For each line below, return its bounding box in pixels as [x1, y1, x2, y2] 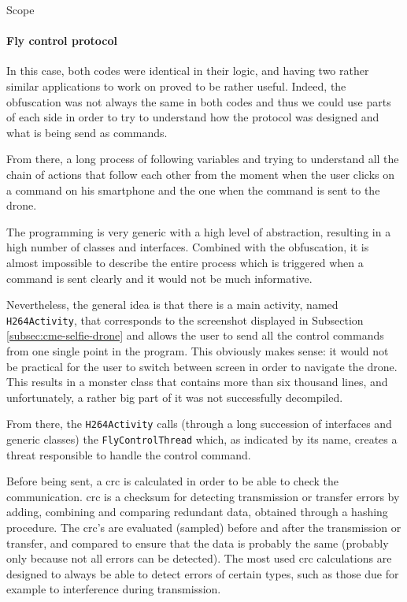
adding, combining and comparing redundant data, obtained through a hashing [6, 504, 388, 520]
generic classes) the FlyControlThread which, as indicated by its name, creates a [6, 430, 398, 447]
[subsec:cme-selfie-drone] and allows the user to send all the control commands [6, 327, 384, 344]
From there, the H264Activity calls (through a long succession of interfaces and [6, 415, 392, 432]
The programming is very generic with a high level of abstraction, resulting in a [6, 223, 391, 240]
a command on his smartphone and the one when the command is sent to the [6, 181, 380, 198]
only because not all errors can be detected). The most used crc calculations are [6, 550, 392, 567]
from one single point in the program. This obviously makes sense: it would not [6, 342, 389, 359]
